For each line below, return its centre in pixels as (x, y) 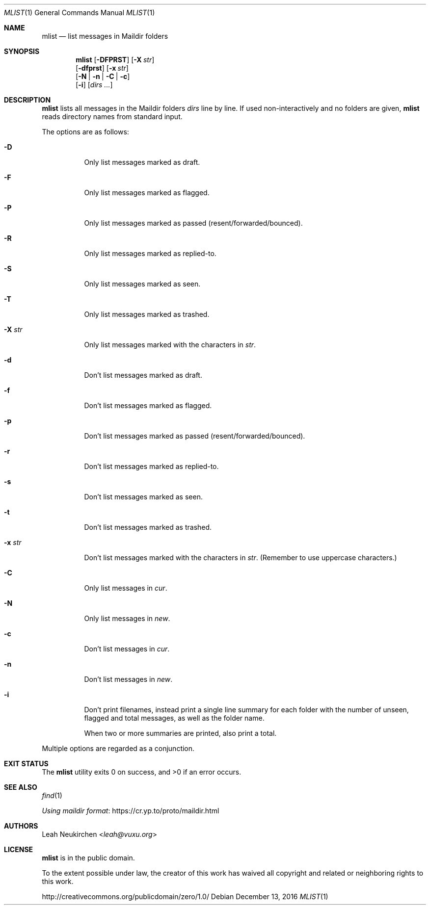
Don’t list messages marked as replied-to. (151, 466)
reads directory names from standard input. (112, 117)
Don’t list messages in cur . (127, 649)
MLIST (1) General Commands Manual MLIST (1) (80, 13)
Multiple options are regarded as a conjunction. (118, 748)
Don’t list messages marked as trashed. (148, 527)
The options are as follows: (85, 132)
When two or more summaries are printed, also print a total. (180, 733)
